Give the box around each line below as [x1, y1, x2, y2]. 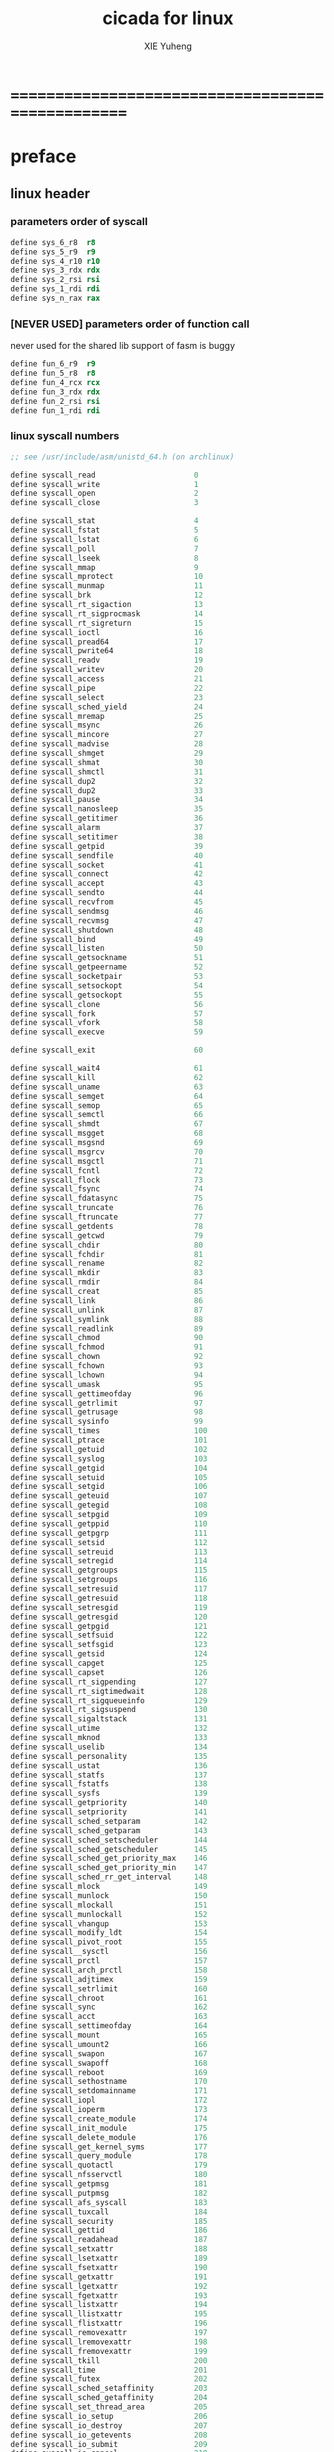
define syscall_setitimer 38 [10, 832, 203, 842]
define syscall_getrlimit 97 [10, 1398, 203, 1408]
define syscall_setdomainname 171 [10, 2086, 208, 2096]
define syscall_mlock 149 [10, 1882, 208, 1892]
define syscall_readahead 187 [10, 2235, 208, 2245]
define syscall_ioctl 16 [10, 627, 203, 637]
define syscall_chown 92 [10, 1352, 203, 1362]
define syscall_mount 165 [10, 2030, 208, 2041]
